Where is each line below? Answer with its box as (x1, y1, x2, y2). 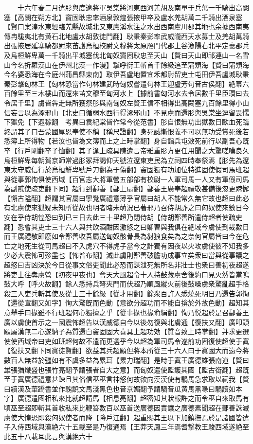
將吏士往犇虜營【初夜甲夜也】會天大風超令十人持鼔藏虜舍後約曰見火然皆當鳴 (4, 269, 249, 279)
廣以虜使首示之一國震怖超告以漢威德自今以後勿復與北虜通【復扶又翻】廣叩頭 (4, 317, 249, 327)
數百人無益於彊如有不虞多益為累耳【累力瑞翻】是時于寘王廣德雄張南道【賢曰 (4, 355, 249, 365)
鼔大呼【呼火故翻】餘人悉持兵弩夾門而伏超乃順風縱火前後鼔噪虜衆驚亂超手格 (4, 279, 249, 289)
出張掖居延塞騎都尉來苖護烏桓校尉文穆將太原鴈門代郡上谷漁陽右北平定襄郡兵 (4, 40, 249, 51)
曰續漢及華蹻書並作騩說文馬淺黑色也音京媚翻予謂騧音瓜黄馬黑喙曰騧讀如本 (4, 383, 242, 393)
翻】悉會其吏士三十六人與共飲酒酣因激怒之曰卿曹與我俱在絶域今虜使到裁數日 (4, 221, 249, 231)
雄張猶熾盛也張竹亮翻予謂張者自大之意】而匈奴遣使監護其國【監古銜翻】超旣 (4, 364, 249, 374)
